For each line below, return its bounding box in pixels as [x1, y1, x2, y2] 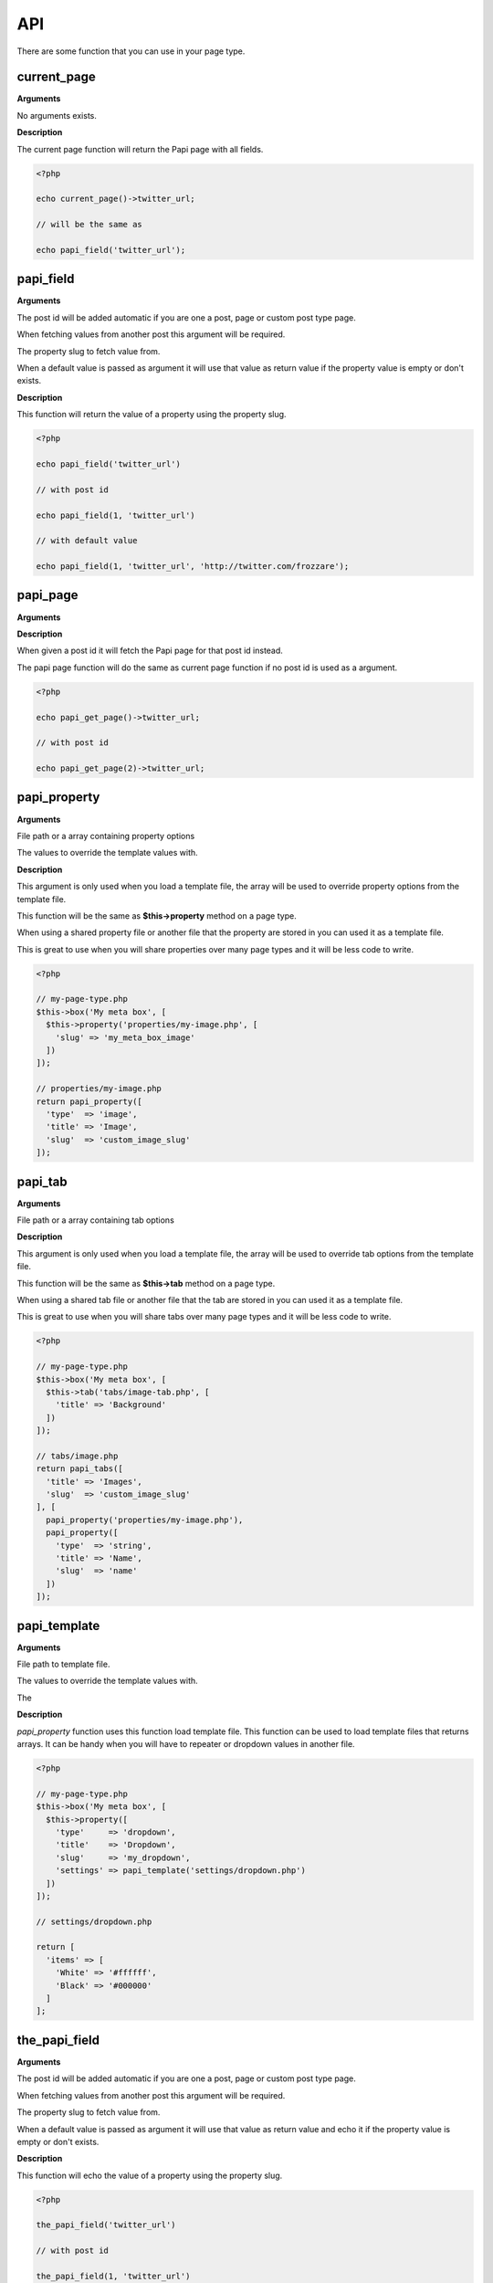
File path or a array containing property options [16, 830, 195, 841]
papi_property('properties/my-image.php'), [46, 1514, 244, 1525]
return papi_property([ [36, 1096, 143, 1107]
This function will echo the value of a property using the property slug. [16, 2170, 283, 2181]
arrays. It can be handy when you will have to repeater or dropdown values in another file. [16, 1739, 355, 1750]
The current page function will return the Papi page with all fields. [16, 143, 264, 154]
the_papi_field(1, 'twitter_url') [36, 2271, 191, 2281]
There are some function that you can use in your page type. [16, 46, 246, 57]
